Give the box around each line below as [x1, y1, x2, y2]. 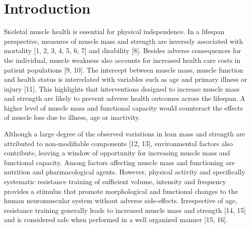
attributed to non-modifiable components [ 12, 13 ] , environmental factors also [4, 138, 233, 148]
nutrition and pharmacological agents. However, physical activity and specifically [4, 167, 246, 177]
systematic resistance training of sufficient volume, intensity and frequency [4, 176, 226, 187]
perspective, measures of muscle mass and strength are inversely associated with [4, 36, 243, 46]
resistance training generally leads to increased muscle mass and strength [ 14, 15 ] [4, 205, 246, 215]
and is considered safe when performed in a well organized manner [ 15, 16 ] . [4, 214, 228, 225]
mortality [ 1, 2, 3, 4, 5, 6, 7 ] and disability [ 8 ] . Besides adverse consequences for [4, 45, 241, 56]
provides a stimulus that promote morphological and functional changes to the [4, 186, 238, 196]
